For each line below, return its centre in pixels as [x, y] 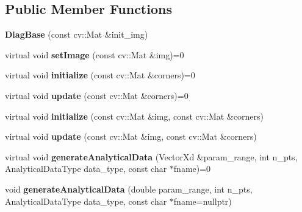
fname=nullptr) [203, 201]
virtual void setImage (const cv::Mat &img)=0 [95, 54]
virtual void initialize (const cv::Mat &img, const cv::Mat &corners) [134, 116]
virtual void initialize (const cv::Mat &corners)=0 [100, 75]
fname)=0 [192, 169]
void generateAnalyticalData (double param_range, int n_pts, [129, 189]
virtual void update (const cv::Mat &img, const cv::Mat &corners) [131, 136]
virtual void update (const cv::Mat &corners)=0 [97, 95]
